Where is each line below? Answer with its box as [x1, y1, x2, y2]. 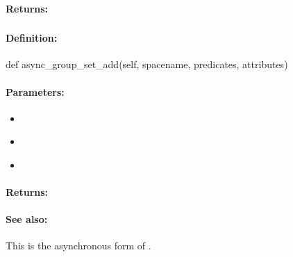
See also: [6, 212, 48, 226]
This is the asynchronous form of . [6, 238, 151, 253]
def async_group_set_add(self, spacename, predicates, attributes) [6, 57, 288, 72]
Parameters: [6, 84, 65, 99]
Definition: [6, 31, 58, 45]
